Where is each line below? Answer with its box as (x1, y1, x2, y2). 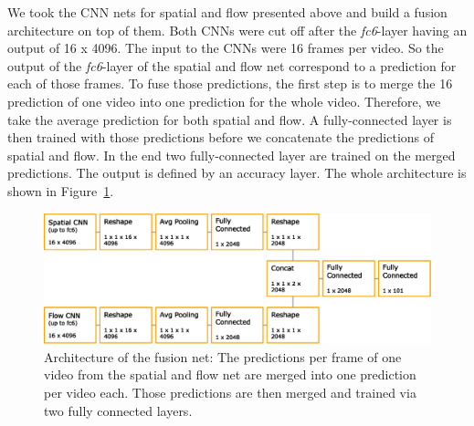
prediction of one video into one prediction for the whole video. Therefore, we (7, 91, 441, 110)
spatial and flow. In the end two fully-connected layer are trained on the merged (7, 145, 456, 164)
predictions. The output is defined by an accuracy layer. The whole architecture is (7, 163, 467, 182)
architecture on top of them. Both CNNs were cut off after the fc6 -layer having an (7, 20, 468, 39)
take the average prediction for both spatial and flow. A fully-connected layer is (7, 109, 452, 129)
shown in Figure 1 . (7, 181, 114, 200)
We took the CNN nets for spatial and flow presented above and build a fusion (7, 3, 448, 21)
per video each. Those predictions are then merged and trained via (44, 382, 416, 401)
